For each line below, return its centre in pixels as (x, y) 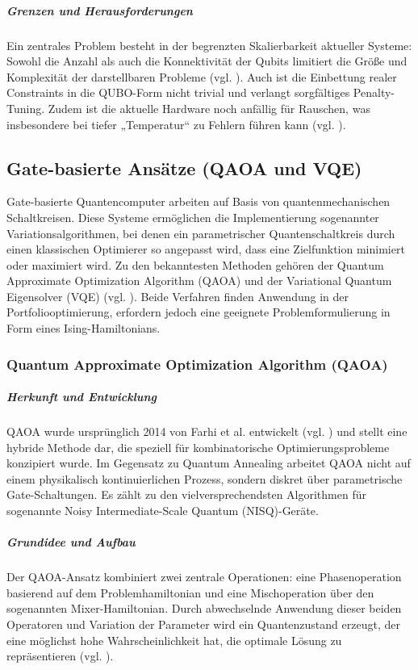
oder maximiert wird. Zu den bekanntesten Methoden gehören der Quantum (195, 264)
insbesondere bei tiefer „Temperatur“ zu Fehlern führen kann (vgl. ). (176, 124)
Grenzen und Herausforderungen (100, 10)
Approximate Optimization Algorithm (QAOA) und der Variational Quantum (199, 281)
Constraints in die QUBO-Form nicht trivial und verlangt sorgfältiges (178, 92)
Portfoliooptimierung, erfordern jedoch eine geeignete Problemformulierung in (199, 312)
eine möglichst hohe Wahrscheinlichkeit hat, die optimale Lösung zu (174, 640)
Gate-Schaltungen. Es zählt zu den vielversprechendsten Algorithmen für (186, 494)
